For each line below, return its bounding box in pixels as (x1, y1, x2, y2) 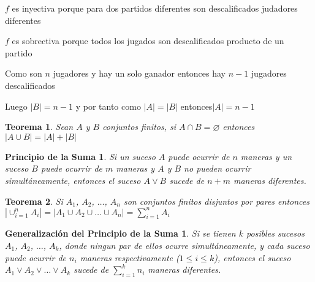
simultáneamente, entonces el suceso (5, 173, 141, 186)
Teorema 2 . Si (5, 194, 63, 207)
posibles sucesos (246, 227, 305, 240)
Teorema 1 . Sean (5, 120, 74, 133)
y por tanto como (75, 99, 141, 112)
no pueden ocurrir (184, 162, 251, 175)
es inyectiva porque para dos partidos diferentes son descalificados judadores (12, 2, 298, 14)
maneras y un (240, 150, 292, 162)
